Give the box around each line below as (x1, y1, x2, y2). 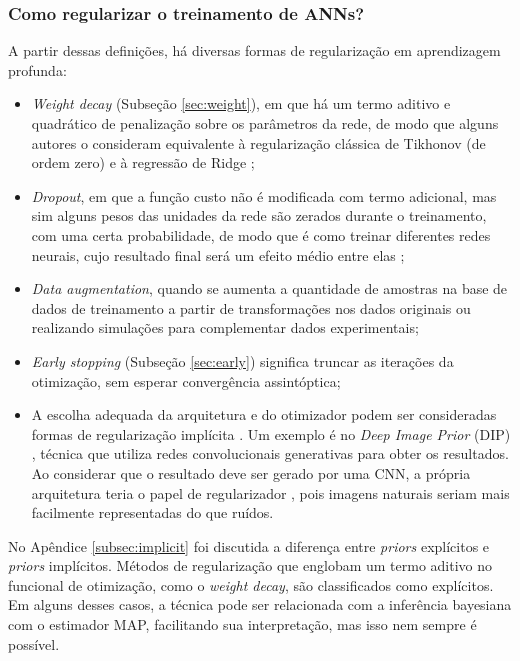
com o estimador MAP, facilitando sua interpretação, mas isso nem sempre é (8, 614, 477, 635)
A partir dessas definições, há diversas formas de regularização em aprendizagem (8, 40, 501, 61)
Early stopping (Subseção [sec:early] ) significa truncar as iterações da (31, 350, 454, 371)
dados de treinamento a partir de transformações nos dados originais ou (31, 297, 471, 318)
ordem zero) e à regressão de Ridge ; (31, 152, 255, 173)
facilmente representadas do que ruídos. (31, 502, 274, 523)
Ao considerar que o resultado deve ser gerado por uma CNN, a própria (31, 462, 471, 483)
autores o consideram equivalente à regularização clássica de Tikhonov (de (31, 132, 486, 153)
